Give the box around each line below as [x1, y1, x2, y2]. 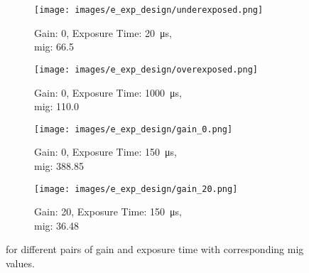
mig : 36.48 [34, 218, 80, 232]
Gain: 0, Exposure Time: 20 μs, [34, 25, 172, 40]
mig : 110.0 [34, 99, 80, 114]
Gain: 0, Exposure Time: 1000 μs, [34, 85, 182, 100]
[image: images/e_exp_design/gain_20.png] [34, 183, 238, 194]
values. [6, 255, 35, 270]
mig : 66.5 [34, 39, 75, 54]
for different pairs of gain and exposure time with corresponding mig [6, 242, 304, 257]
